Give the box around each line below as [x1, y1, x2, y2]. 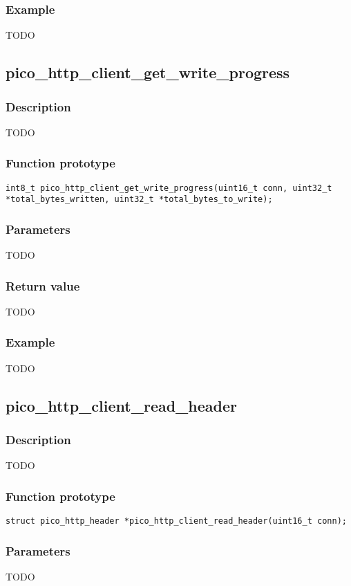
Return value [6, 277, 80, 294]
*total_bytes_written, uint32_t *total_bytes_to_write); [6, 194, 273, 205]
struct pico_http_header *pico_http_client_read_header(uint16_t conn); [6, 516, 347, 527]
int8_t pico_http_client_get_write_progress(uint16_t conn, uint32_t [6, 183, 332, 193]
